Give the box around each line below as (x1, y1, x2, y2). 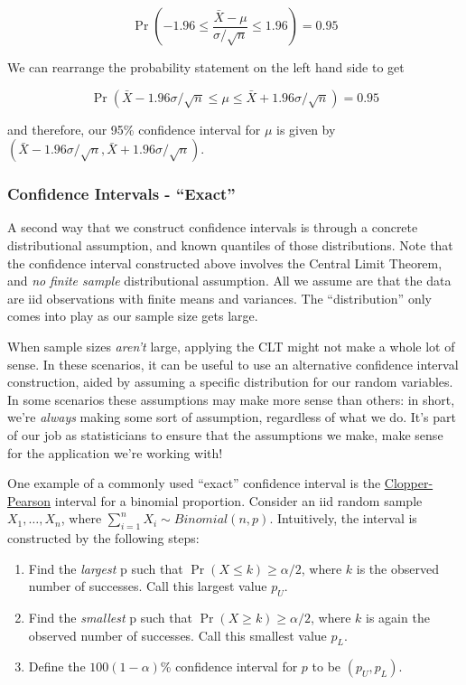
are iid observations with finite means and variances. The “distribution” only (7, 288, 432, 307)
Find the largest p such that (28, 558, 183, 577)
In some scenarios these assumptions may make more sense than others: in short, (7, 389, 455, 408)
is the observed (356, 558, 439, 577)
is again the (366, 608, 430, 627)
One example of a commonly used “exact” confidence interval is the (7, 474, 381, 493)
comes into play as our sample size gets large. (7, 306, 258, 325)
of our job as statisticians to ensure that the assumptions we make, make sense (7, 425, 443, 444)
